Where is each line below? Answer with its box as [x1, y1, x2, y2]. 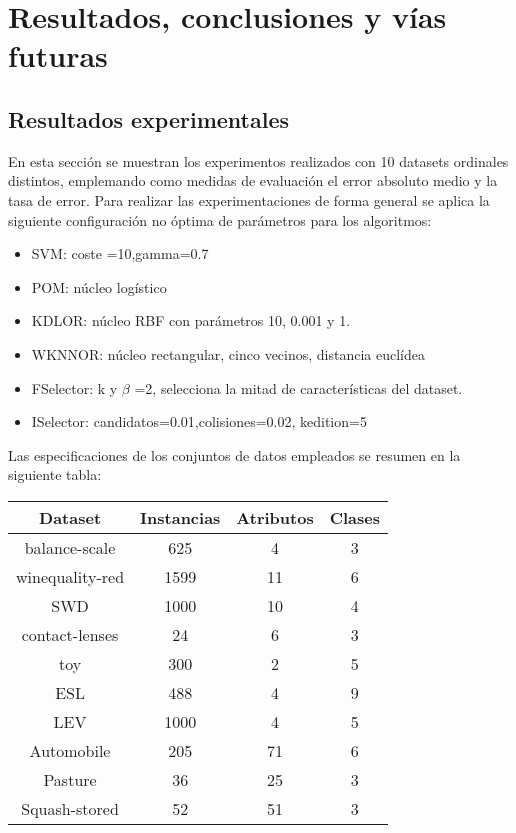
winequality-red [16, 564, 125, 588]
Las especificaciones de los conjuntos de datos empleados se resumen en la [8, 444, 461, 465]
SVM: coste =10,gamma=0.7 [31, 243, 209, 264]
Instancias [140, 505, 221, 529]
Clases [329, 505, 380, 529]
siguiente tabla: [8, 464, 102, 485]
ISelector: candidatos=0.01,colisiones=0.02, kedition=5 [31, 411, 367, 432]
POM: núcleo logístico [31, 276, 167, 297]
